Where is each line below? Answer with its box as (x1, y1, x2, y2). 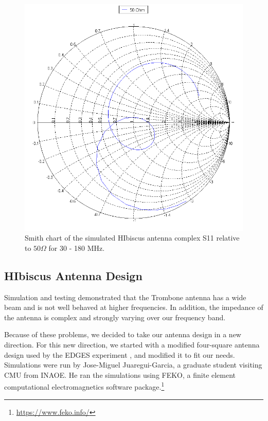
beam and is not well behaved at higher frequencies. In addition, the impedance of (4, 302, 263, 313)
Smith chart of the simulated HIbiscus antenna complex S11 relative (25, 232, 240, 243)
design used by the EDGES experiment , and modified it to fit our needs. (4, 349, 235, 360)
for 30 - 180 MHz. (48, 242, 105, 253)
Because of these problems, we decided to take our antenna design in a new (4, 329, 241, 340)
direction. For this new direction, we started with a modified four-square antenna (4, 339, 260, 350)
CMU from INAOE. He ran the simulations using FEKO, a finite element (4, 369, 236, 380)
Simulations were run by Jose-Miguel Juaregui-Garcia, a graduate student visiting (4, 359, 262, 370)
